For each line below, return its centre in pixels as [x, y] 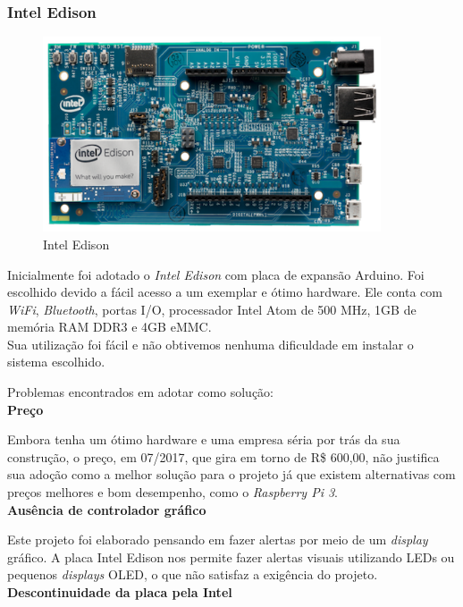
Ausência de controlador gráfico [107, 509]
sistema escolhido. [56, 362]
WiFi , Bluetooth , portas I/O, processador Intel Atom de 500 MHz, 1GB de [212, 309]
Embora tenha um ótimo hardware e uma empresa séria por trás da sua [204, 439]
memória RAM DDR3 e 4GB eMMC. [109, 327]
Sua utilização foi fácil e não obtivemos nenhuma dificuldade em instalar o [210, 344]
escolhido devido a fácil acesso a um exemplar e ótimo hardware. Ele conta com [225, 292]
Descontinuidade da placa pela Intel [120, 592]
